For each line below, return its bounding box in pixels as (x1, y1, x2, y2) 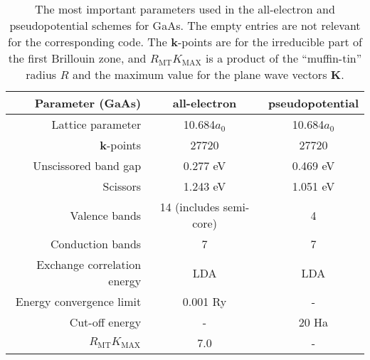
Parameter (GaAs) (34, 95, 142, 111)
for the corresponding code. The (8, 33, 167, 50)
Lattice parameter (51, 116, 142, 132)
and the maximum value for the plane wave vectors (72, 66, 327, 83)
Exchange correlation (36, 256, 142, 272)
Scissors (102, 178, 142, 194)
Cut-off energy (69, 314, 142, 330)
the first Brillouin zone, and (8, 50, 147, 66)
